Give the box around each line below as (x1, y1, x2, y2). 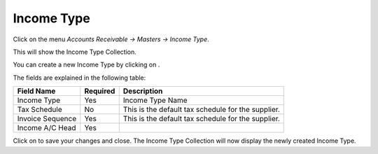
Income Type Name (122, 95, 188, 105)
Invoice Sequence (17, 114, 77, 124)
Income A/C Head (17, 123, 76, 133)
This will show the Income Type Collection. (13, 48, 136, 56)
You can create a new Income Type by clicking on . (13, 60, 160, 69)
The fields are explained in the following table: (13, 73, 146, 82)
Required (84, 86, 115, 96)
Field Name (17, 86, 56, 96)
